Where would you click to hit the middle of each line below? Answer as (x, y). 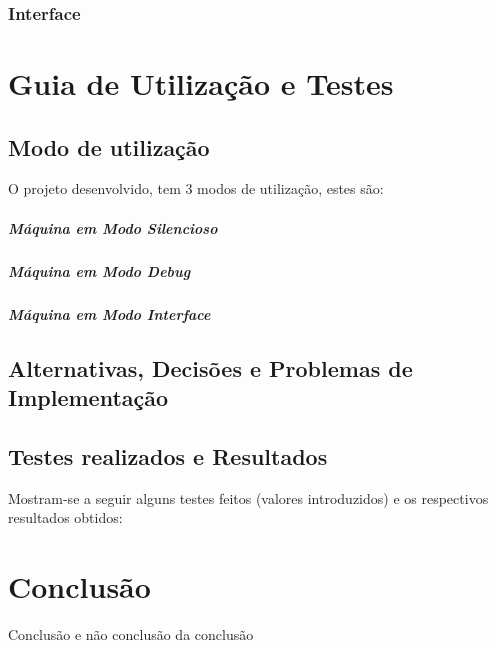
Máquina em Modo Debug (99, 270)
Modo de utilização (109, 146)
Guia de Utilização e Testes (201, 83)
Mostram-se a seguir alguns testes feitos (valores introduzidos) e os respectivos (248, 497)
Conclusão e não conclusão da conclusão (131, 633)
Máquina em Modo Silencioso (113, 227)
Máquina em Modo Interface (109, 313)
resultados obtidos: (65, 517)
